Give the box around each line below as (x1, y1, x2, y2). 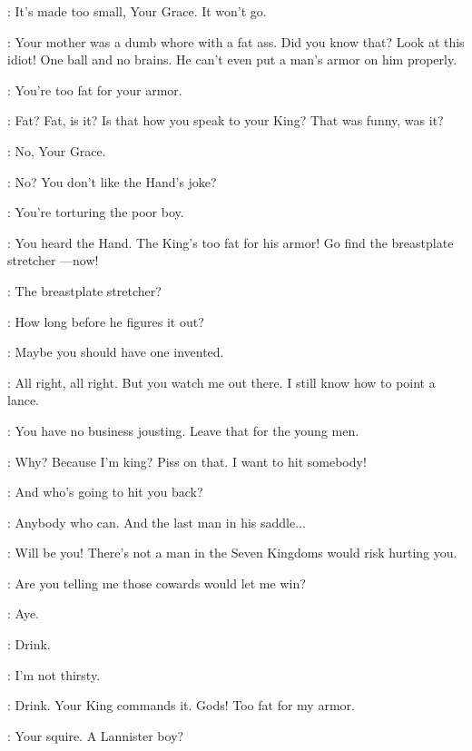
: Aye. (7, 604, 39, 623)
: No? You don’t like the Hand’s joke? (7, 172, 217, 191)
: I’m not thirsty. (7, 665, 101, 684)
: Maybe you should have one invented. (7, 342, 224, 361)
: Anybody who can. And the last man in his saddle (7, 512, 296, 531)
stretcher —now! (7, 251, 99, 270)
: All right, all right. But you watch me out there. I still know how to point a (7, 372, 436, 391)
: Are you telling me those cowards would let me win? (7, 573, 306, 592)
